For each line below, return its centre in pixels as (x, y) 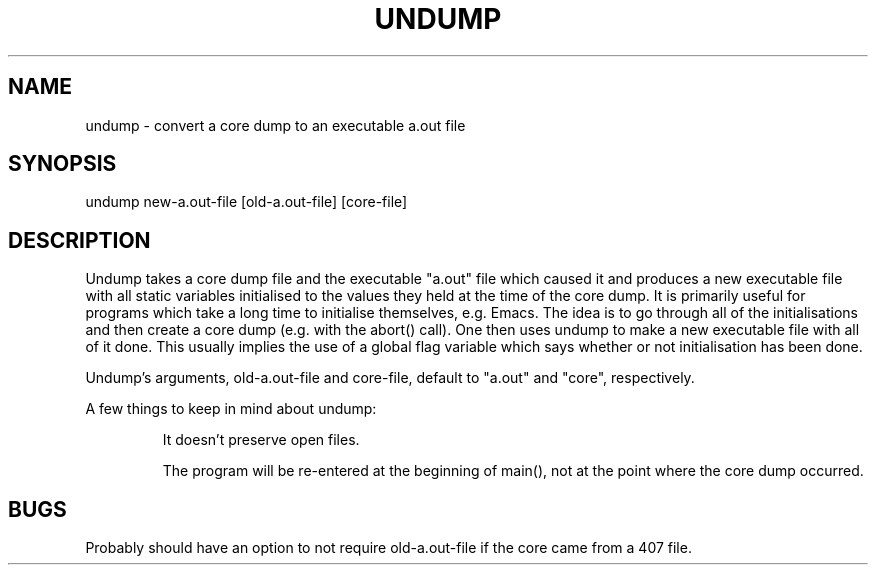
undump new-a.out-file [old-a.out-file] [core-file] (246, 202)
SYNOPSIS (62, 164)
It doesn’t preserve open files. (261, 440)
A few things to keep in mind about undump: (231, 409)
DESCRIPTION (79, 240)
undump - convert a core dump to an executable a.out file (275, 125)
